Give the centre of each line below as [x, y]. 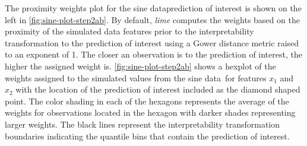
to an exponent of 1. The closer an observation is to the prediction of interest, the [153, 54]
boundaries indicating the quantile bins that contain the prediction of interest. [147, 136]
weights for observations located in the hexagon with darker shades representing [150, 112]
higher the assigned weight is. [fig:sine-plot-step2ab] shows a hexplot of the [140, 66]
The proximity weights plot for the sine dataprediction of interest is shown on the [153, 8]
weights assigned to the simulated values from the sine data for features [136, 77]
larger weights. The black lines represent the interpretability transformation [143, 124]
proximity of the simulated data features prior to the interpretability [129, 31]
